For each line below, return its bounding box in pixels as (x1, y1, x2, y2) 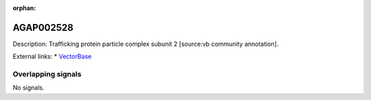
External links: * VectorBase (12, 52, 92, 61)
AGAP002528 (12, 21, 74, 34)
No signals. (12, 84, 45, 92)
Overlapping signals (12, 69, 82, 79)
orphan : (12, 4, 36, 12)
